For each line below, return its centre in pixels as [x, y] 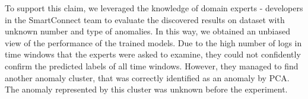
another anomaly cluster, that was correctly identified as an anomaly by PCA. [147, 77]
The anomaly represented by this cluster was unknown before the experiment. [146, 89]
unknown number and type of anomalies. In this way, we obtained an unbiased [147, 31]
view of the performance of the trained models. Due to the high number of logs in [153, 42]
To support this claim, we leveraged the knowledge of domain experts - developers [154, 8]
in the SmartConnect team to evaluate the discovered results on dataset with [145, 19]
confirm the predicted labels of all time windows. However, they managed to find [152, 66]
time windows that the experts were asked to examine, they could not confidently [153, 54]
